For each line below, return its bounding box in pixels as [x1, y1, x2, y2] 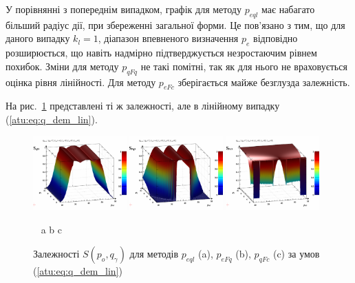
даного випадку [6, 31, 70, 45]
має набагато [261, 2, 315, 16]
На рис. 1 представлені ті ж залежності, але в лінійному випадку [6, 98, 280, 113]
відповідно [253, 31, 298, 45]
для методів [129, 247, 179, 261]
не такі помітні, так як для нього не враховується [140, 59, 347, 73]
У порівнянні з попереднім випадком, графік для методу [6, 2, 241, 16]
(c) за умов [272, 247, 320, 261]
